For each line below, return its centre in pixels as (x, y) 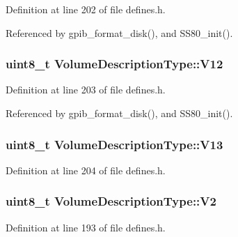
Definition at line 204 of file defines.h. (86, 170)
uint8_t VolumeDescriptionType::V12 (114, 64)
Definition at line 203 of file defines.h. (86, 90)
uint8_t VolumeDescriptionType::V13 (114, 144)
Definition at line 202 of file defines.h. (86, 9)
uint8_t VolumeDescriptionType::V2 (111, 201)
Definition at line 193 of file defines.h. (86, 227)
